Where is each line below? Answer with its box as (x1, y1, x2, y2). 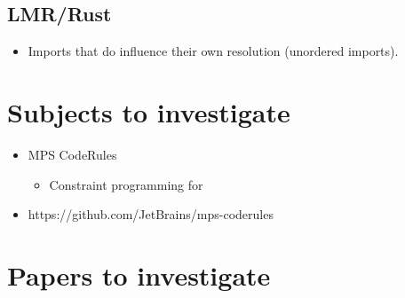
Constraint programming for (49, 175, 203, 193)
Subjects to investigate (7, 93, 290, 129)
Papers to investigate (7, 256, 271, 293)
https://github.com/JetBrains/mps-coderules (28, 205, 274, 223)
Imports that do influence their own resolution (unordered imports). (28, 42, 399, 60)
